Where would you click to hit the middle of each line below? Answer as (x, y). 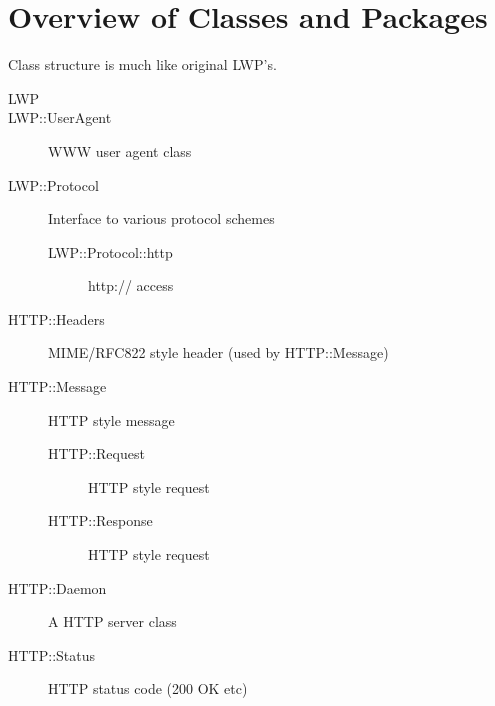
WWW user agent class (120, 150)
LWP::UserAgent (60, 117)
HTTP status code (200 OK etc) (148, 688)
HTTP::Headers (56, 318)
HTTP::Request (96, 453)
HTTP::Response (100, 520)
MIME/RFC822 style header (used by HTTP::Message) (218, 352)
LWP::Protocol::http (110, 251)
